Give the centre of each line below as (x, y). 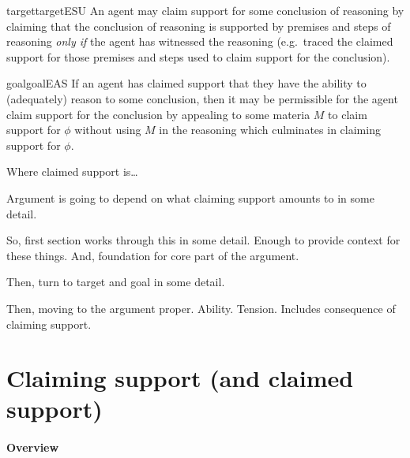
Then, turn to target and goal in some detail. (116, 282)
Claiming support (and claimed (180, 378)
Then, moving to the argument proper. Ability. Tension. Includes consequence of (201, 308)
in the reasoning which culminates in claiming (270, 130)
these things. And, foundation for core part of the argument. (153, 255)
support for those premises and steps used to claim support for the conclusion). (198, 56)
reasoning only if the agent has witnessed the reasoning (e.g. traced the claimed (200, 41)
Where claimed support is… (72, 171)
